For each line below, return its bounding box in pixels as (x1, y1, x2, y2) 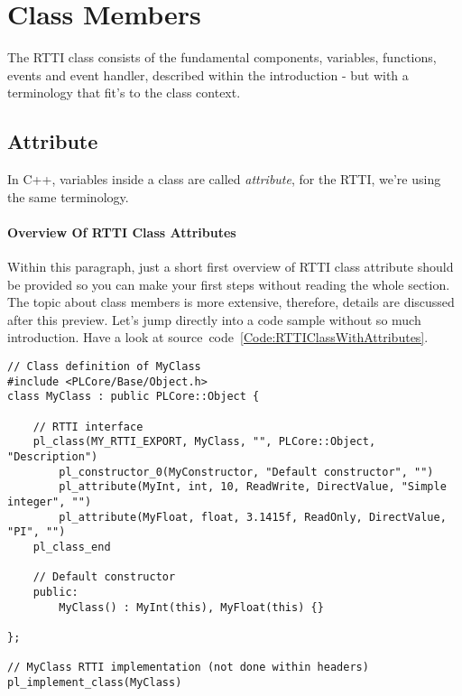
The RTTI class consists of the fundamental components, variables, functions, (7, 48, 437, 67)
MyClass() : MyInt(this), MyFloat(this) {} (59, 600, 324, 614)
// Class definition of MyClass (7, 360, 201, 374)
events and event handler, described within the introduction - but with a (7, 65, 409, 84)
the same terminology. (7, 187, 129, 206)
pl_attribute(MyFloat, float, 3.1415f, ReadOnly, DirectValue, (59, 510, 447, 524)
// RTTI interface (32, 420, 143, 433)
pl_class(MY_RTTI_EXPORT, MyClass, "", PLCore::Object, (32, 435, 376, 449)
